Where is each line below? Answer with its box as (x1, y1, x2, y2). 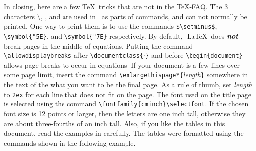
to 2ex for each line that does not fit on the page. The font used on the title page (4, 89, 252, 99)
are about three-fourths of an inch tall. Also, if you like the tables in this (4, 118, 225, 128)
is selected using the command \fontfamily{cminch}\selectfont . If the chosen (4, 99, 249, 109)
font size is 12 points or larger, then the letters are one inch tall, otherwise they (4, 108, 246, 118)
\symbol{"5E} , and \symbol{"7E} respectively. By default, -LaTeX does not (4, 30, 238, 41)
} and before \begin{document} (145, 50, 243, 60)
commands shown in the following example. (4, 137, 136, 148)
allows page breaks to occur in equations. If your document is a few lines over (4, 59, 240, 70)
